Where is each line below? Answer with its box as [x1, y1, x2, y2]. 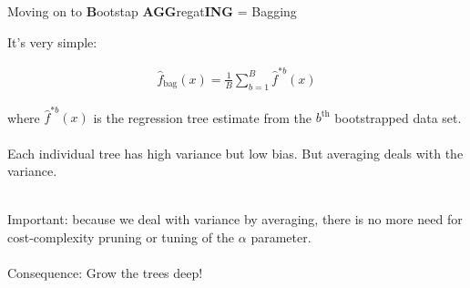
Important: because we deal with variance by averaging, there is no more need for [7, 210, 463, 229]
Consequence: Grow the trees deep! [7, 263, 203, 283]
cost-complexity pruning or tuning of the [7, 228, 235, 247]
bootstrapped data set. [334, 108, 462, 127]
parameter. [250, 228, 312, 247]
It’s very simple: [7, 32, 97, 51]
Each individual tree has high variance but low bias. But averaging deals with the [7, 143, 464, 162]
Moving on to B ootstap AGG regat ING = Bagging [7, 2, 297, 20]
